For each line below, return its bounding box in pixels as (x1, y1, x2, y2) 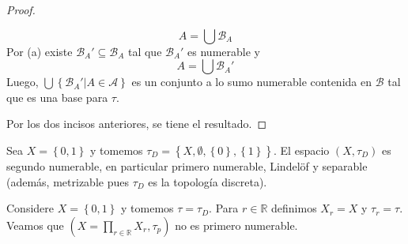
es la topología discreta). (148, 173, 267, 190)
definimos (271, 200, 317, 216)
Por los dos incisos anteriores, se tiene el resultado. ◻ (6, 115, 267, 132)
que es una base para (6, 88, 108, 105)
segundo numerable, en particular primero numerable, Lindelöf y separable (6, 157, 368, 174)
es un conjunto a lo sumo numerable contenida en (131, 73, 372, 90)
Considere (6, 200, 55, 216)
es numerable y (187, 43, 260, 59)
